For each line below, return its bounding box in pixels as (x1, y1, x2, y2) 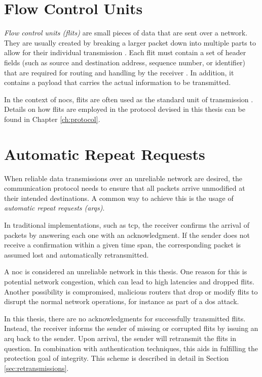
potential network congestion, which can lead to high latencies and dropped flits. (4, 276, 254, 286)
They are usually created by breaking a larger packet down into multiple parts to (4, 37, 256, 48)
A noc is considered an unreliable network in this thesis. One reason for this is (4, 266, 247, 277)
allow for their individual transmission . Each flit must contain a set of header (4, 47, 246, 58)
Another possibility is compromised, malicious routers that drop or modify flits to (4, 286, 258, 297)
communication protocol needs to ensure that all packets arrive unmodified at (4, 183, 245, 193)
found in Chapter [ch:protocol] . (4, 113, 100, 124)
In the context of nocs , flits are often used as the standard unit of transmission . (4, 94, 253, 104)
